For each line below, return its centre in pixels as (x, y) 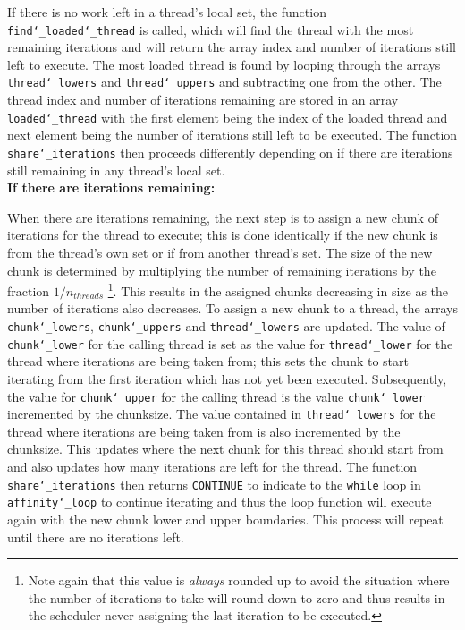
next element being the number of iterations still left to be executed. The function (232, 135)
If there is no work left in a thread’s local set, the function (167, 12)
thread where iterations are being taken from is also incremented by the (204, 431)
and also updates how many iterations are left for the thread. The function (212, 466)
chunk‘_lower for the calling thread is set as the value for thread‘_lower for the (230, 343)
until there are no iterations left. (96, 536)
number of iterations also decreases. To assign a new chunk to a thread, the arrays (232, 308)
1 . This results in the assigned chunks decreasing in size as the (278, 289)
